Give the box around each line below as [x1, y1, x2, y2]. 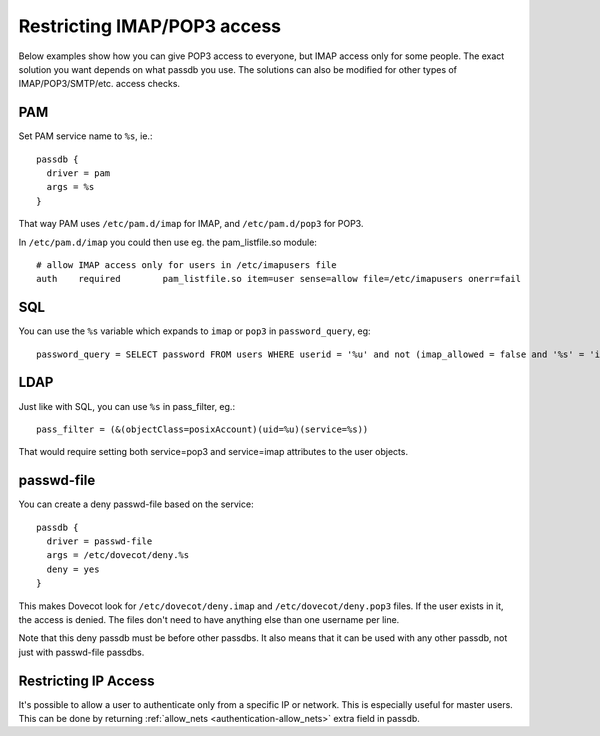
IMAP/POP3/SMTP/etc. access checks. [18, 78, 180, 90]
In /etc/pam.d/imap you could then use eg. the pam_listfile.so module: [18, 236, 317, 248]
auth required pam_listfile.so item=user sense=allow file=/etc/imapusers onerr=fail [36, 273, 522, 285]
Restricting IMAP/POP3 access [18, 15, 282, 37]
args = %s [46, 181, 95, 193]
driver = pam [46, 168, 111, 179]
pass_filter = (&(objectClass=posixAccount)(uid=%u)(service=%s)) [36, 423, 369, 435]
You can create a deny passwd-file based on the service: [18, 498, 254, 510]
